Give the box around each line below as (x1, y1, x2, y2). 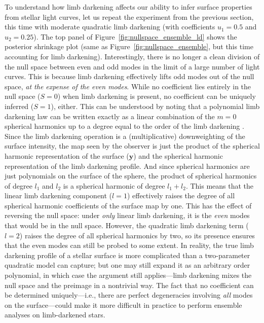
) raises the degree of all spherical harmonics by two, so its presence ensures (19, 230, 255, 240)
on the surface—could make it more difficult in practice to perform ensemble (5, 299, 242, 310)
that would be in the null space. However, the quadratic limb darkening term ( (5, 220, 249, 231)
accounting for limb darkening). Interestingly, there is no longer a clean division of (5, 51, 260, 61)
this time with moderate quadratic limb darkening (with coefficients (5, 21, 215, 32)
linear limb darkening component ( (5, 190, 112, 201)
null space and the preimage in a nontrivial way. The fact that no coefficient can (5, 279, 254, 290)
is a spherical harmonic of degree (63, 180, 165, 191)
